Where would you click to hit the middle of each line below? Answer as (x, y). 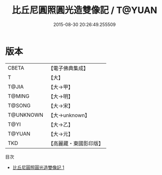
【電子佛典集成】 (68, 68)
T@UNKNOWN (26, 115)
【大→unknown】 (69, 115)
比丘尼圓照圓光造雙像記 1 (38, 167)
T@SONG (19, 105)
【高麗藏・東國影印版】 (76, 143)
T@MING (19, 96)
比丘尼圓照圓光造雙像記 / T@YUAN (85, 10)
